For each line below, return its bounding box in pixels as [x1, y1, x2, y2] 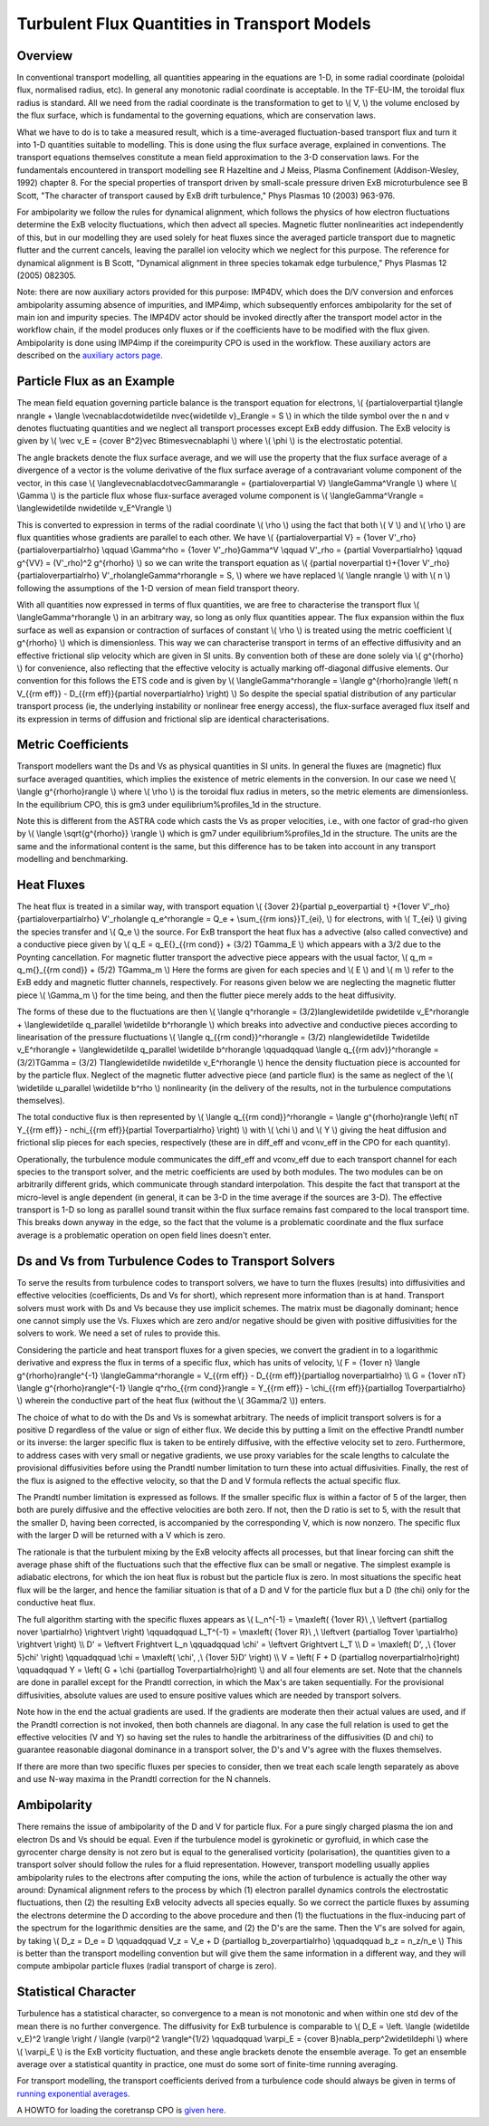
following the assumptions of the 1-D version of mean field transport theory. [16, 582, 300, 593]
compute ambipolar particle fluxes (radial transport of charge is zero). [16, 1960, 277, 1971]
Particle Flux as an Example [16, 374, 176, 389]
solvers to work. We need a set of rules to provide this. [16, 1327, 221, 1339]
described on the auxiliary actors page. [16, 350, 163, 361]
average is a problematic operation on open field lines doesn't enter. [16, 1230, 272, 1240]
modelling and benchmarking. [16, 854, 129, 865]
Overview [16, 48, 73, 63]
